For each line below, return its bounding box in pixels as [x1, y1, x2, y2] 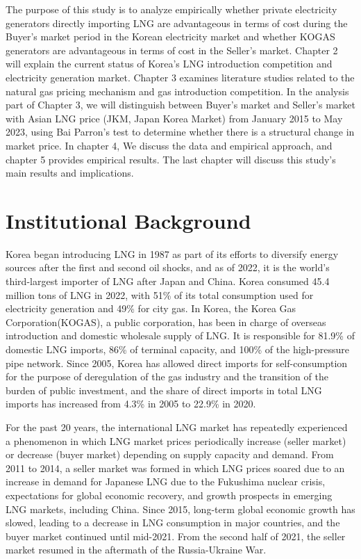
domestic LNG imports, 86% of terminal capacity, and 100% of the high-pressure [6, 342, 350, 356]
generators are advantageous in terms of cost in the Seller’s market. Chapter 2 [6, 42, 338, 57]
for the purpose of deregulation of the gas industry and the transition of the [6, 369, 328, 384]
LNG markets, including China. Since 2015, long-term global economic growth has [6, 501, 355, 516]
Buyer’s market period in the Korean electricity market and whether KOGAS [6, 29, 335, 44]
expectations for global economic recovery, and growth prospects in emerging [6, 487, 333, 502]
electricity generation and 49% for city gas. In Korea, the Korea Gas [6, 301, 296, 316]
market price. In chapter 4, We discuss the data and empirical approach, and [6, 138, 333, 152]
